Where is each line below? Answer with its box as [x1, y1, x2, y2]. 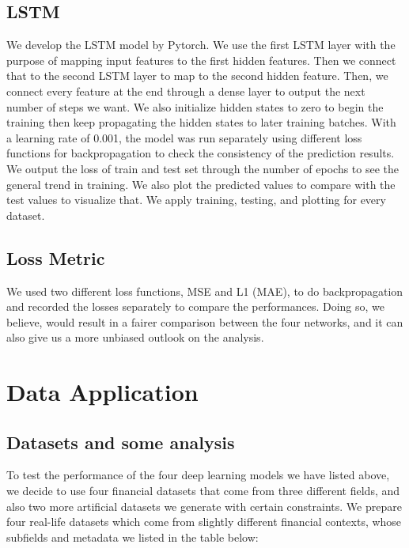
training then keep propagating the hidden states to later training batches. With [6, 114, 396, 130]
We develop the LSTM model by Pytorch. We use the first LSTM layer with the [6, 36, 396, 53]
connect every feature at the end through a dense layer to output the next [6, 82, 365, 99]
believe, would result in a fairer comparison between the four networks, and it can [6, 313, 403, 330]
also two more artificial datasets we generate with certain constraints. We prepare [6, 497, 402, 514]
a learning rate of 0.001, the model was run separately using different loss [6, 129, 362, 146]
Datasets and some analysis [6, 429, 235, 454]
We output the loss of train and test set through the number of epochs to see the [6, 160, 400, 176]
